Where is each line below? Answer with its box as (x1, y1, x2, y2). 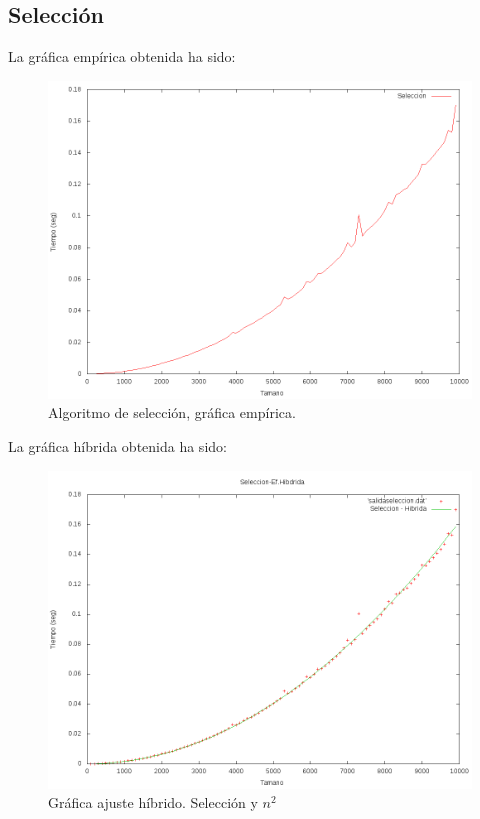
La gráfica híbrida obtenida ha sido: (8, 435, 227, 456)
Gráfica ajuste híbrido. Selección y (48, 792, 258, 813)
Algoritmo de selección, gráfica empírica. (48, 402, 296, 423)
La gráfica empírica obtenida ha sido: (8, 46, 236, 67)
